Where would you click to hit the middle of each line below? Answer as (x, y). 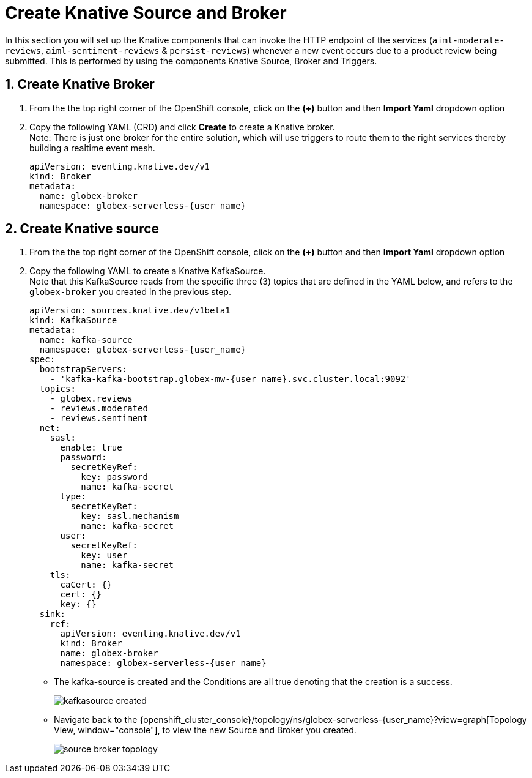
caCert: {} (86, 585)
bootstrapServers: (83, 369)
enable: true (91, 448)
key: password (114, 477)
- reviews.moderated (99, 409)
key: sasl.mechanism (130, 516)
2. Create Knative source (82, 229)
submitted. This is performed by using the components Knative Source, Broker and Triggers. (191, 61)
